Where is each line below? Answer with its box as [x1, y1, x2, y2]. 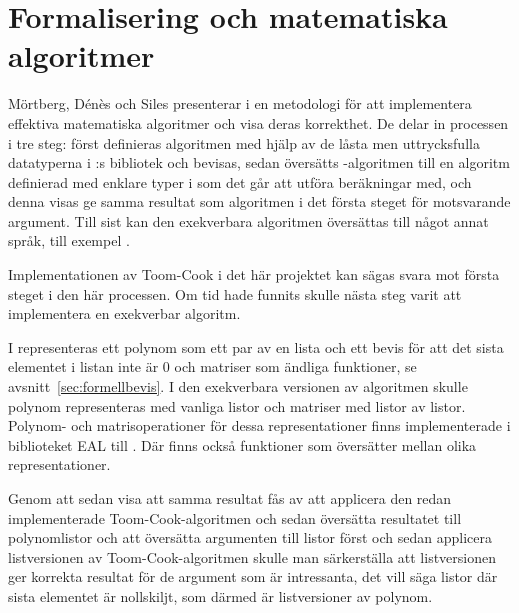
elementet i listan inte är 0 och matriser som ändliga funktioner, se [8, 356, 417, 377]
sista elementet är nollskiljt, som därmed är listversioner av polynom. [8, 585, 433, 606]
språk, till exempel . [8, 230, 130, 251]
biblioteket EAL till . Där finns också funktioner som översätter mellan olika [8, 434, 477, 455]
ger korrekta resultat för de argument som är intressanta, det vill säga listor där [8, 566, 498, 587]
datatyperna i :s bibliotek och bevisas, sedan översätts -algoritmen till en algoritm [8, 152, 510, 173]
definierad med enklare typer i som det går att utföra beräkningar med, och [8, 171, 472, 192]
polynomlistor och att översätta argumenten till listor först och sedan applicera [8, 527, 493, 548]
